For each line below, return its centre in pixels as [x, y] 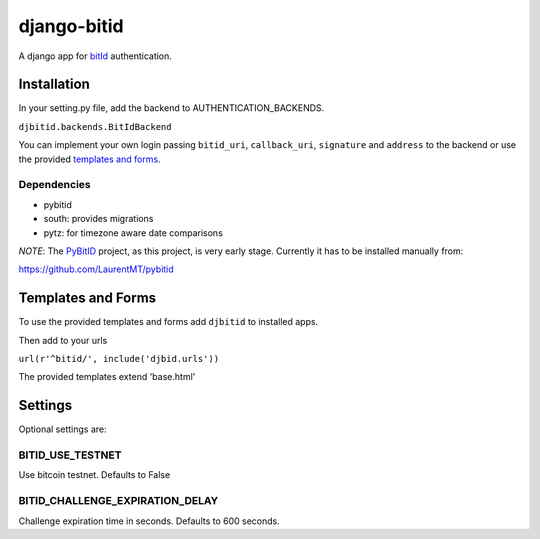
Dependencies [55, 185]
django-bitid [71, 26]
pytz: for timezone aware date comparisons [133, 232]
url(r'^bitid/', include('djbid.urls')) [119, 359]
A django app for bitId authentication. [95, 56]
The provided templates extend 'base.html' [107, 377]
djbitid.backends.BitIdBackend [95, 126]
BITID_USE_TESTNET [70, 455]
